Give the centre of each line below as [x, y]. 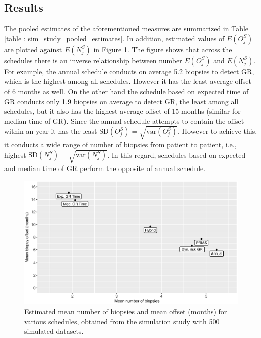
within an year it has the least [51, 131]
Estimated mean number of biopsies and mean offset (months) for [126, 312]
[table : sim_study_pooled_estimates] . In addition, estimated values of [114, 38]
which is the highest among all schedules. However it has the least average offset [128, 81]
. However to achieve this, [217, 131]
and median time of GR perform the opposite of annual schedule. [105, 168]
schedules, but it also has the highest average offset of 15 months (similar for [122, 111]
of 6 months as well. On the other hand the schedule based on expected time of [126, 91]
